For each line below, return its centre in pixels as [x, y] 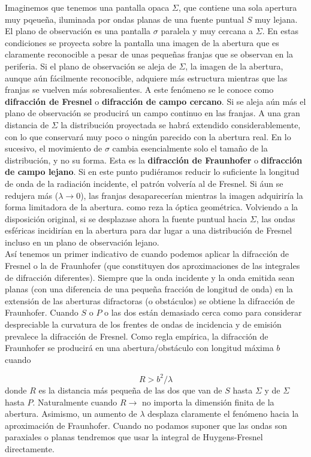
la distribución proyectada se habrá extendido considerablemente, [181, 124]
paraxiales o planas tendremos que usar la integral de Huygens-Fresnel [134, 437]
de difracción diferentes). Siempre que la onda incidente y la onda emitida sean [150, 277]
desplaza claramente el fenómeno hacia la [223, 414]
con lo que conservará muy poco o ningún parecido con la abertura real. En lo [148, 136]
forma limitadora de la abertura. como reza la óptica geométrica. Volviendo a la [152, 207]
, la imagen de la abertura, [234, 66]
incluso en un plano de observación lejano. [82, 242]
